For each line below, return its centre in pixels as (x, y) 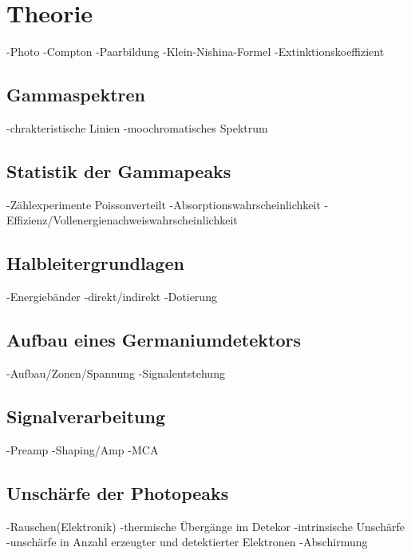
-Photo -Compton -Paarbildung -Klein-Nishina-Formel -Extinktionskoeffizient (196, 52)
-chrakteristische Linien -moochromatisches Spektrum (137, 127)
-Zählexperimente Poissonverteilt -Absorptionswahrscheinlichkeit (164, 204)
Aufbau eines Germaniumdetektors (154, 340)
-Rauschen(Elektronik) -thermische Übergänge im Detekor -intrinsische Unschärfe (205, 526)
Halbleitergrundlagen (95, 263)
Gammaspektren (76, 95)
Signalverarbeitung (86, 416)
